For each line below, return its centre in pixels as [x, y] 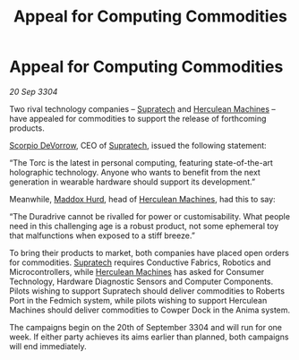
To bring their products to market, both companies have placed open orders [149, 253]
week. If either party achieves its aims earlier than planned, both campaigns [149, 337]
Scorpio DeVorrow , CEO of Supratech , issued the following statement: [138, 145]
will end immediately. [48, 346]
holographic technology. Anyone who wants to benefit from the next [135, 172]
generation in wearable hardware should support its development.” [132, 182]
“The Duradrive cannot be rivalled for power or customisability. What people [150, 216]
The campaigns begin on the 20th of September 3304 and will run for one [145, 327]
